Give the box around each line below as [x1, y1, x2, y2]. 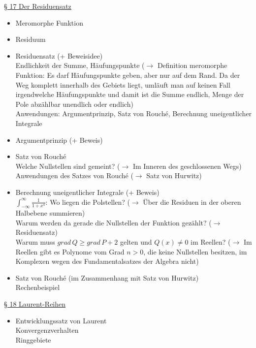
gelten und [120, 237, 152, 247]
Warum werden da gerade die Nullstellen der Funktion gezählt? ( [15, 217, 212, 227]
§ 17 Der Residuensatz [4, 1, 71, 11]
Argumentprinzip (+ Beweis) [15, 134, 103, 145]
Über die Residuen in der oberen [143, 196, 241, 207]
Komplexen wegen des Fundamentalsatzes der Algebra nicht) [15, 256, 199, 266]
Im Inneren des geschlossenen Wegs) [132, 160, 242, 171]
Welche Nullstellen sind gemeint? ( [15, 160, 120, 171]
